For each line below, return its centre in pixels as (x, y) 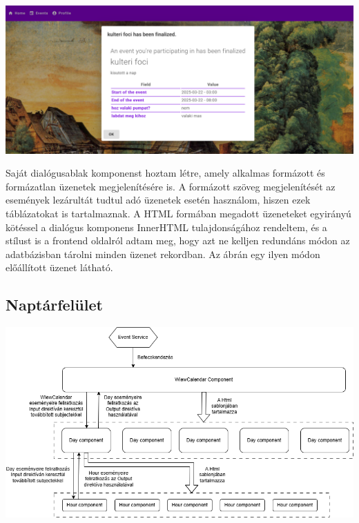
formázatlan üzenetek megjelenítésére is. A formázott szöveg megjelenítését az (171, 186)
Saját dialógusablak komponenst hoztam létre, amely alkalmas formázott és (165, 173)
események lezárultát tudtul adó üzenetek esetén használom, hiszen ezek (158, 200)
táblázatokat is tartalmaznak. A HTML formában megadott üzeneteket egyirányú (178, 213)
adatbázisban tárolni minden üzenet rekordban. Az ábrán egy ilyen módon (163, 254)
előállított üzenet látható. (59, 267)
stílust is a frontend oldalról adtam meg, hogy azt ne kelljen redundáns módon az (178, 240)
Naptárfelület (54, 305)
